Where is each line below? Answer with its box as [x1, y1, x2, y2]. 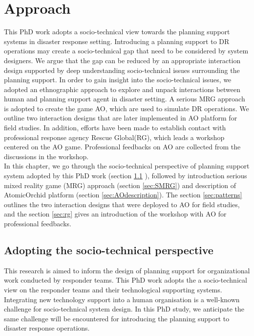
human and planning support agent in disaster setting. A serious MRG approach [4, 94, 245, 104]
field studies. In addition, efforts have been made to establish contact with [4, 122, 226, 133]
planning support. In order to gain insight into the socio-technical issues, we [4, 74, 232, 85]
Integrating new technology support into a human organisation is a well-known [4, 294, 240, 304]
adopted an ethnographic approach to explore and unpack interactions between [4, 84, 241, 94]
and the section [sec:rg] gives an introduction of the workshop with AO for [4, 209, 227, 219]
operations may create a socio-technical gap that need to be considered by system [4, 46, 249, 56]
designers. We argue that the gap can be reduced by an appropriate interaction [4, 55, 241, 65]
